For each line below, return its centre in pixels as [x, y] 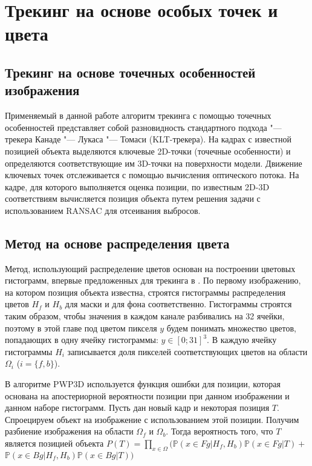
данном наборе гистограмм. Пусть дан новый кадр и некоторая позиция [137, 408]
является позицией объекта [54, 443]
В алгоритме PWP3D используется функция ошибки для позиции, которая [143, 384]
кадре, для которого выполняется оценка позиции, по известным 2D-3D [137, 186]
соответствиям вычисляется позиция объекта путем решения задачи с [133, 198]
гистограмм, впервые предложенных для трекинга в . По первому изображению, [153, 280]
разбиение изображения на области [69, 431]
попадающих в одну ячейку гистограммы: [82, 340]
